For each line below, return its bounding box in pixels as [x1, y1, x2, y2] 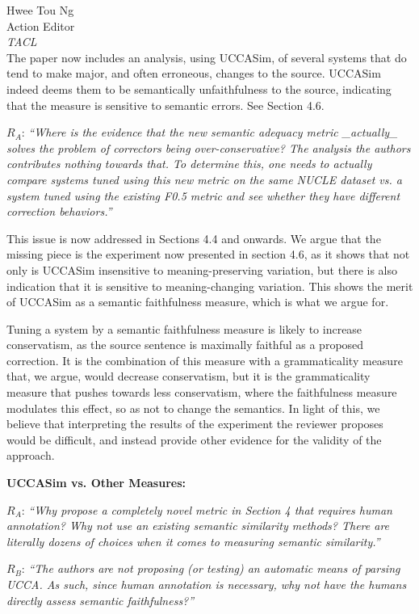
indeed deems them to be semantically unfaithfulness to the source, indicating [6, 80, 392, 97]
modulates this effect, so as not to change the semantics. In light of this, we [6, 399, 380, 416]
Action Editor [6, 17, 75, 34]
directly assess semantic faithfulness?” [6, 591, 195, 608]
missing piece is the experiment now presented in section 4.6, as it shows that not [6, 246, 410, 263]
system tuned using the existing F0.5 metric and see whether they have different [6, 187, 400, 204]
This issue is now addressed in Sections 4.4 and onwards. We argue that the [6, 229, 381, 246]
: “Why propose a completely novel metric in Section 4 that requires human [21, 501, 392, 518]
